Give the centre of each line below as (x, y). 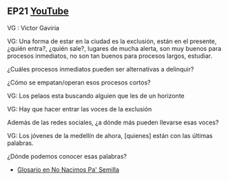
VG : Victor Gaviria (33, 27)
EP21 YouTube (38, 11)
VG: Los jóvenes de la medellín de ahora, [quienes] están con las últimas (110, 135)
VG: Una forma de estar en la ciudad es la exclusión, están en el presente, (112, 41)
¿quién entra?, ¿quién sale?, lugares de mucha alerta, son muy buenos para (114, 48)
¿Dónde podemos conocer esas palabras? (67, 156)
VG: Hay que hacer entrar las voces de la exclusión (80, 109)
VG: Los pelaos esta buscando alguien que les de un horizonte (96, 95)
